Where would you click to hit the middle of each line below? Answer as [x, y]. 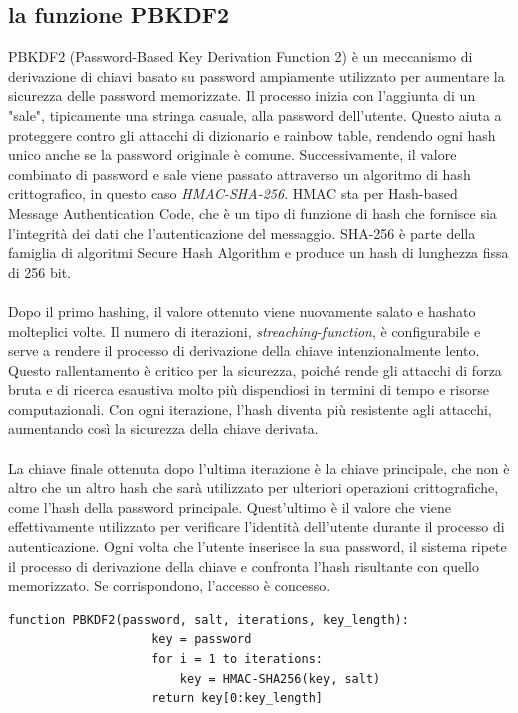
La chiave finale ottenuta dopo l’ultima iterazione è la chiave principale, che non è [259, 467]
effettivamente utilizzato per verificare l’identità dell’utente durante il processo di [256, 526]
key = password [201, 639]
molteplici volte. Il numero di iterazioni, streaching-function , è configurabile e [244, 330]
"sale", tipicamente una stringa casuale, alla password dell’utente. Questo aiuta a [255, 114]
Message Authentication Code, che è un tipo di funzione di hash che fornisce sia [252, 212]
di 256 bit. [40, 271]
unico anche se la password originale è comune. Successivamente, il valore [232, 154]
